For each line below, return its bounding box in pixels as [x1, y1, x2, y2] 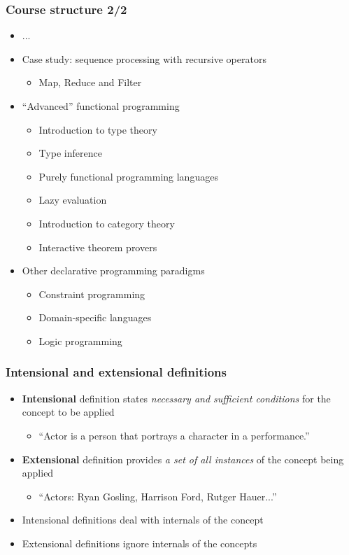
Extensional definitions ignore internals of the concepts [22, 535, 257, 550]
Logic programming [38, 333, 122, 348]
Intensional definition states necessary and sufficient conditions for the [22, 391, 331, 405]
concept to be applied [22, 405, 115, 419]
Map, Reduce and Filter [38, 75, 142, 90]
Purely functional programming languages [38, 169, 218, 183]
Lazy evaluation [38, 192, 107, 207]
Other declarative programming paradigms [22, 263, 205, 278]
